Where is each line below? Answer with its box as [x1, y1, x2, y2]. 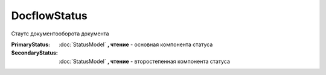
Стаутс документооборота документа [11, 30, 109, 37]
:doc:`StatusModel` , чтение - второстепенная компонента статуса [59, 58, 231, 65]
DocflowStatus [11, 9, 88, 22]
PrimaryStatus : [11, 41, 51, 48]
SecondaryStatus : [11, 49, 59, 56]
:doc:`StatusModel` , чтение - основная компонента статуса [59, 41, 213, 48]
